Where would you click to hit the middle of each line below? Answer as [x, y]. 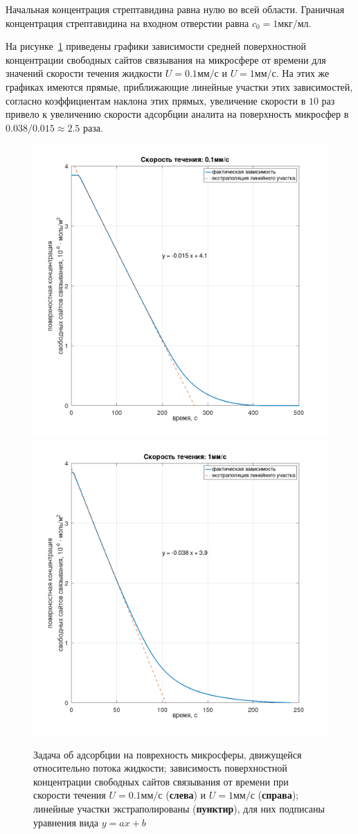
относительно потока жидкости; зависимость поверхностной [160, 768]
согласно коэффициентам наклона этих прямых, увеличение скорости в [156, 100]
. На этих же [303, 73]
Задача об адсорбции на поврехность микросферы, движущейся [168, 754]
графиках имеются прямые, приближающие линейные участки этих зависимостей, [179, 86]
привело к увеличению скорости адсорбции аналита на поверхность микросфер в [177, 114]
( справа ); [278, 795]
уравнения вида [66, 822]
